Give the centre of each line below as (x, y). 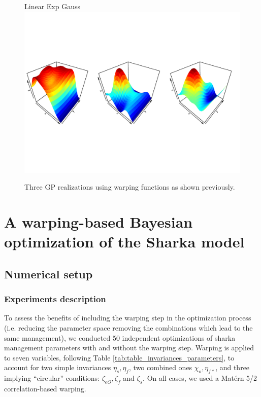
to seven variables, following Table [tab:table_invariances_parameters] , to (119, 357)
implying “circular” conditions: (52, 378)
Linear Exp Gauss (52, 6)
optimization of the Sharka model (124, 242)
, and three (233, 367)
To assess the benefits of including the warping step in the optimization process (128, 318)
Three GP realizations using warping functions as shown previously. (130, 187)
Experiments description (55, 299)
